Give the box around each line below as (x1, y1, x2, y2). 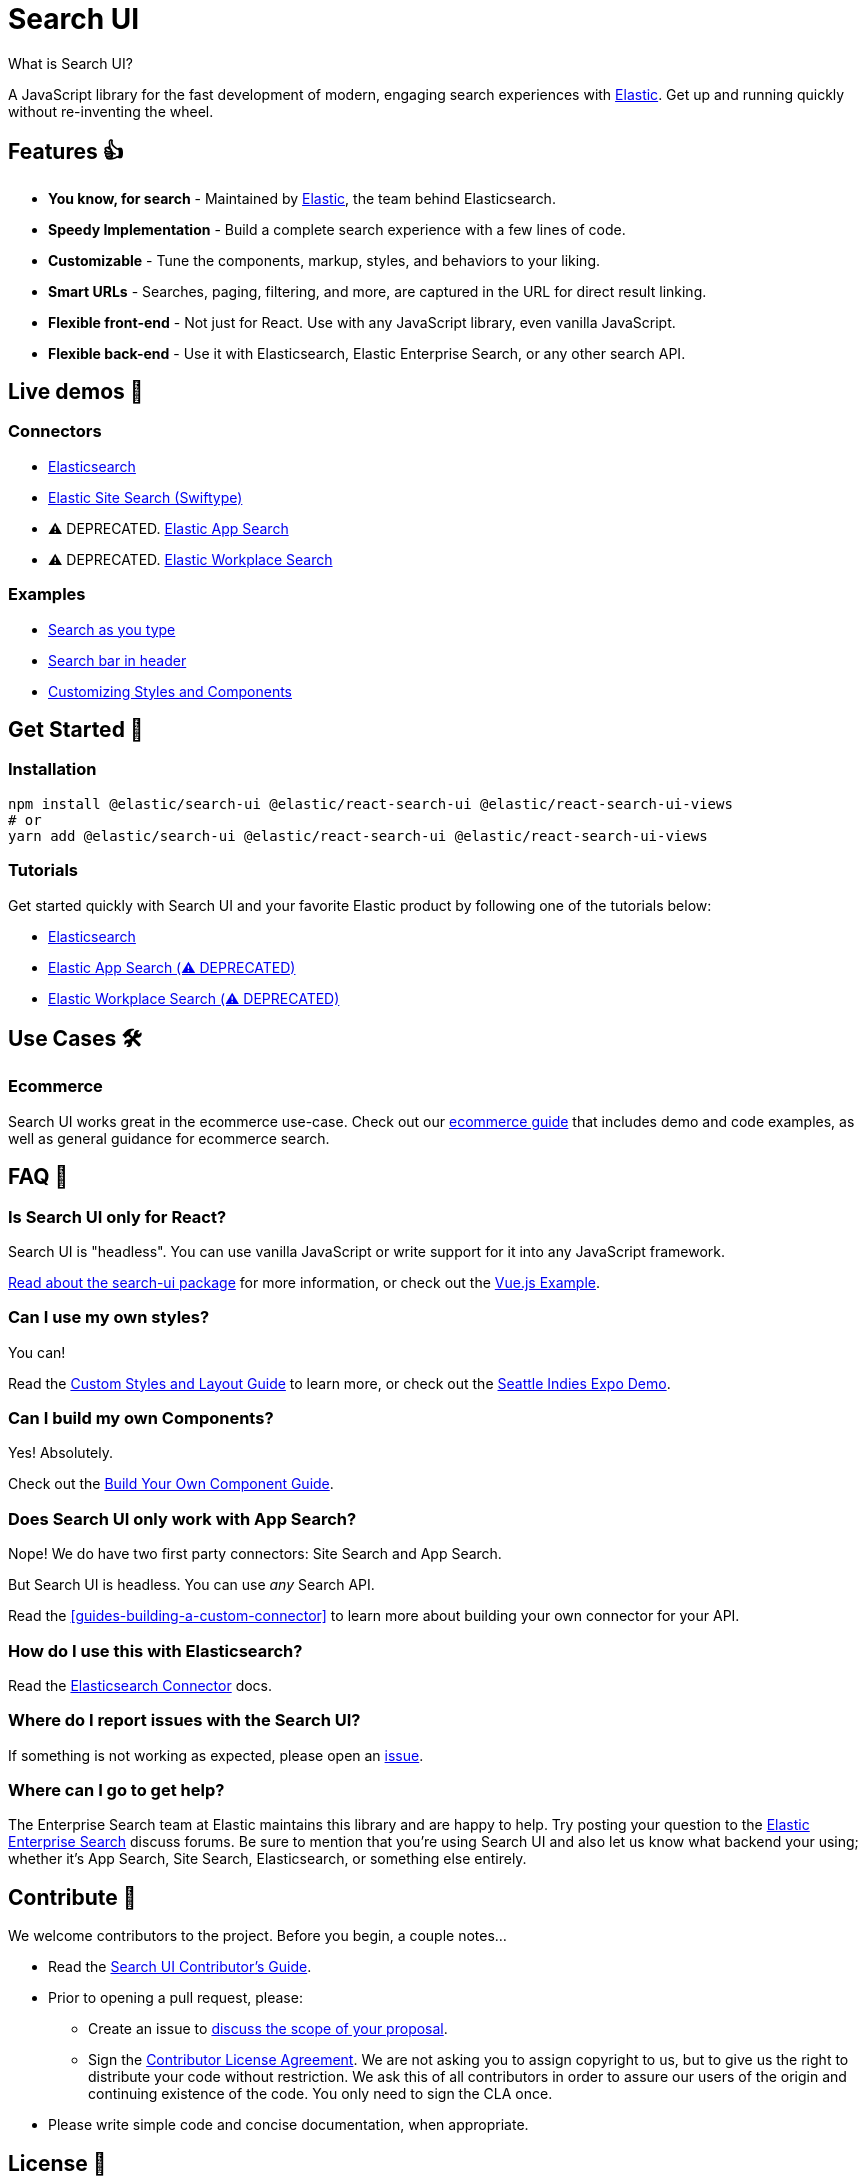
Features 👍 (8, 139, 124, 165)
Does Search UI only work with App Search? (8, 1508, 357, 1529)
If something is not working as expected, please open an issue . (8, 1746, 424, 1764)
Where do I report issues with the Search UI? (8, 1710, 361, 1731)
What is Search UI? (8, 54, 133, 72)
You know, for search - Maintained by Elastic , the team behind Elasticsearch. (48, 189, 556, 207)
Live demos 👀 (8, 379, 144, 405)
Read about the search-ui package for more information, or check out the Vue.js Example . (8, 1273, 601, 1291)
